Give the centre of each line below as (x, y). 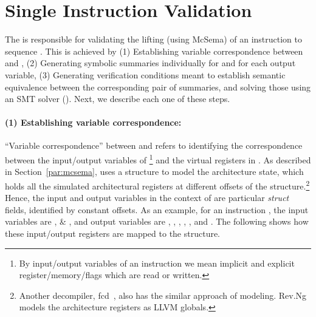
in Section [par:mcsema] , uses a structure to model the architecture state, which (154, 172)
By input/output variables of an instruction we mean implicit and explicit (157, 263)
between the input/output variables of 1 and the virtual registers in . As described (158, 159)
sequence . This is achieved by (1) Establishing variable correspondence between (154, 51)
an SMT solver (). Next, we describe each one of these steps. (118, 99)
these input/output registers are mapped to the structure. (113, 233)
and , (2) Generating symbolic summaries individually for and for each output (150, 63)
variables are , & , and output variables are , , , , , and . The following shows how (157, 221)
